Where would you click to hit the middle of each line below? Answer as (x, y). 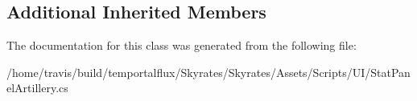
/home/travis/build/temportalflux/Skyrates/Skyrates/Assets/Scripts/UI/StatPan (208, 72)
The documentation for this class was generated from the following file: (182, 45)
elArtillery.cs (37, 88)
